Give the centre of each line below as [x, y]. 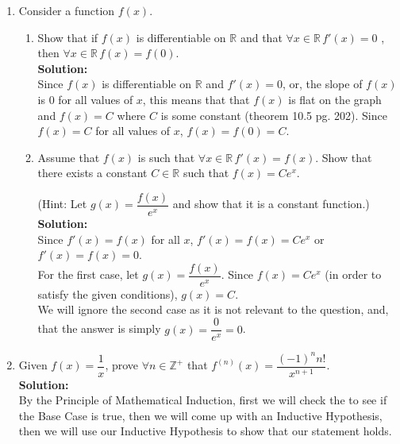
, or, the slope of [322, 84]
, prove [122, 365]
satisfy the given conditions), [108, 293]
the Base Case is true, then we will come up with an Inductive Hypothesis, [200, 415]
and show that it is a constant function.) [271, 204]
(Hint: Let [62, 204]
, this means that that [196, 99]
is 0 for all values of [85, 99]
